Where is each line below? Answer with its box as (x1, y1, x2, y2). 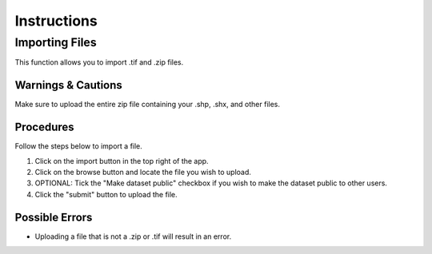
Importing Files (14, 35, 97, 50)
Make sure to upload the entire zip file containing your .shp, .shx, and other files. (14, 100, 280, 109)
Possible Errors (14, 210, 93, 224)
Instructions (14, 12, 98, 30)
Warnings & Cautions (14, 78, 123, 92)
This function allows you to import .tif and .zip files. (14, 58, 184, 67)
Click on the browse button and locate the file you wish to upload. (34, 167, 252, 177)
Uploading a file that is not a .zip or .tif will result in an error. (34, 232, 232, 241)
